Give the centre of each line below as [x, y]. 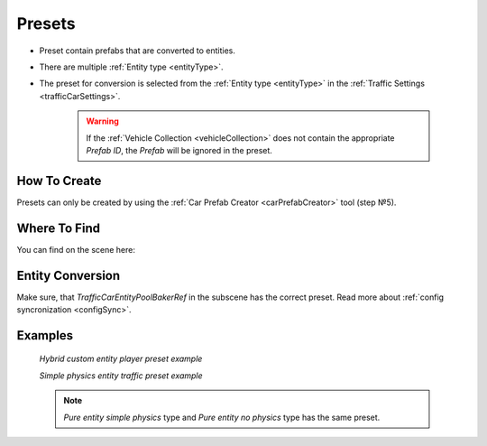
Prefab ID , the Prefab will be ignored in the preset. [179, 150]
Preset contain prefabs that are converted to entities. [138, 51]
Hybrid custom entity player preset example [121, 359]
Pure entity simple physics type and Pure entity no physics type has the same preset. [222, 417]
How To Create [59, 181]
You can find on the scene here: [76, 249]
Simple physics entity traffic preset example [121, 376]
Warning [102, 121]
